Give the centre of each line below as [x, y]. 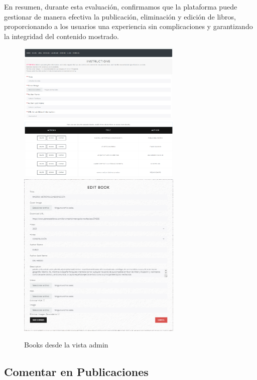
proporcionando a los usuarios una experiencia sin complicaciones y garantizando [128, 26]
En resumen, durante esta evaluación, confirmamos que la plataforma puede [121, 7]
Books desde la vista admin [66, 345]
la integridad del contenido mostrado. [61, 36]
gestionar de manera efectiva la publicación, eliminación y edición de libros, [120, 16]
